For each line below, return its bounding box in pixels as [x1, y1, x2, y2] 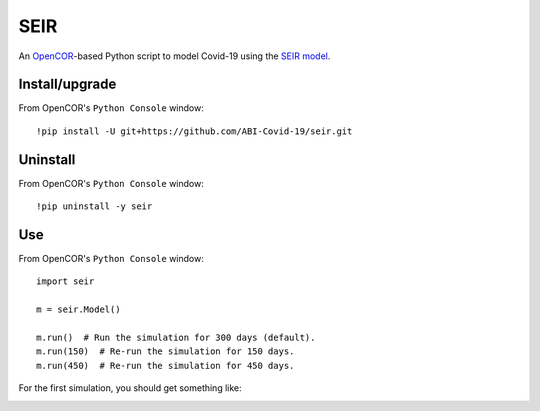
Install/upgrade [18, 76, 117, 93]
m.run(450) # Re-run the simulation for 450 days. [36, 360, 295, 371]
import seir [36, 276, 95, 287]
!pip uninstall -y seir [36, 201, 153, 212]
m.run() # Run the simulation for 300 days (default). [36, 332, 316, 343]
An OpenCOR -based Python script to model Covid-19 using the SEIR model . [18, 50, 331, 62]
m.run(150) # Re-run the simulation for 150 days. [36, 346, 295, 357]
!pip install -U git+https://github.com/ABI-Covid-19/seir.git [36, 125, 353, 137]
